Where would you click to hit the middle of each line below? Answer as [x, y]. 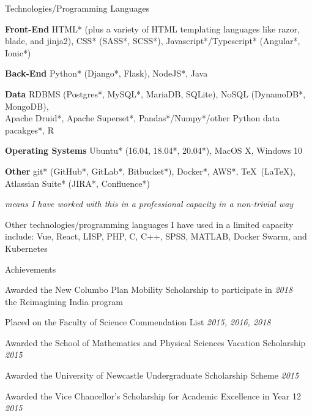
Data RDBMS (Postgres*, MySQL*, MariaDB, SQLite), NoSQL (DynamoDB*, [155, 93]
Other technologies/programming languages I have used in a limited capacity [149, 224]
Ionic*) [18, 52]
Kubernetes [26, 248]
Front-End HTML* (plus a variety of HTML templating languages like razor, [152, 28]
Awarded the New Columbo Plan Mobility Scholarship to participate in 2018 [149, 289]
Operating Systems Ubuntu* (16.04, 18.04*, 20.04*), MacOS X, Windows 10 [154, 150]
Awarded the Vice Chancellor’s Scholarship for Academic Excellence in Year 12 [153, 395]
